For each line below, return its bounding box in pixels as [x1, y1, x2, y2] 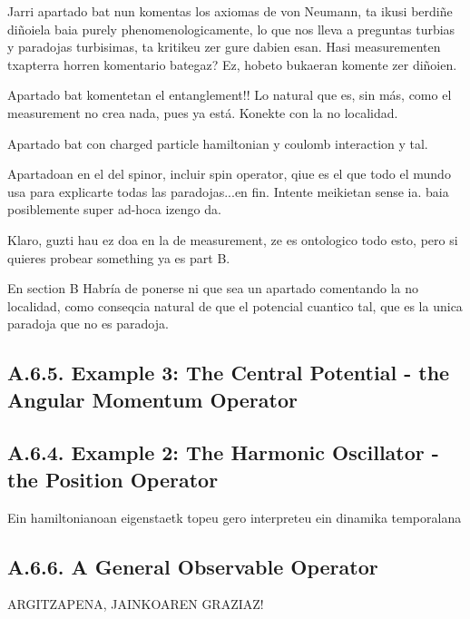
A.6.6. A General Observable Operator [7, 552, 378, 580]
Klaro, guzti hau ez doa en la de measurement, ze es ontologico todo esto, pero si [7, 230, 458, 249]
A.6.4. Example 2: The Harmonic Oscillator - [7, 438, 439, 467]
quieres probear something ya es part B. [7, 248, 230, 267]
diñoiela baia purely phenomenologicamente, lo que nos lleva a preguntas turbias [7, 19, 455, 38]
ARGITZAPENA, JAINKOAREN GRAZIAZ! [7, 594, 264, 614]
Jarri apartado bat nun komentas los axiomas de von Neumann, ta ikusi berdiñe [7, 2, 453, 20]
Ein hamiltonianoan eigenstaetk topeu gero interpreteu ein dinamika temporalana [7, 507, 462, 526]
